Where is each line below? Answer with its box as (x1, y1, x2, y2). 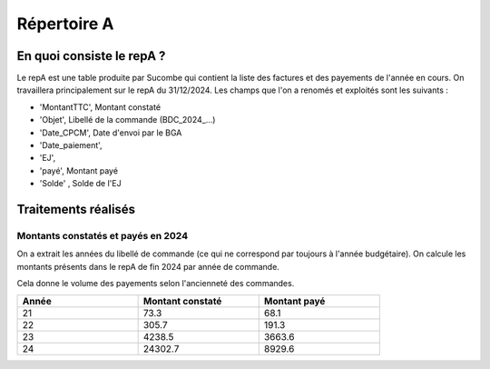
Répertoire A (16, 14, 114, 34)
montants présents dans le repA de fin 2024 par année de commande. (16, 261, 280, 272)
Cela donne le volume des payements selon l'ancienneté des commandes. (16, 278, 295, 289)
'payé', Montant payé (39, 165, 118, 176)
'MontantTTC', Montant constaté (39, 101, 162, 113)
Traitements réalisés (16, 202, 136, 217)
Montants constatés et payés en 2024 (16, 229, 189, 242)
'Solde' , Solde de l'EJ (39, 178, 122, 189)
